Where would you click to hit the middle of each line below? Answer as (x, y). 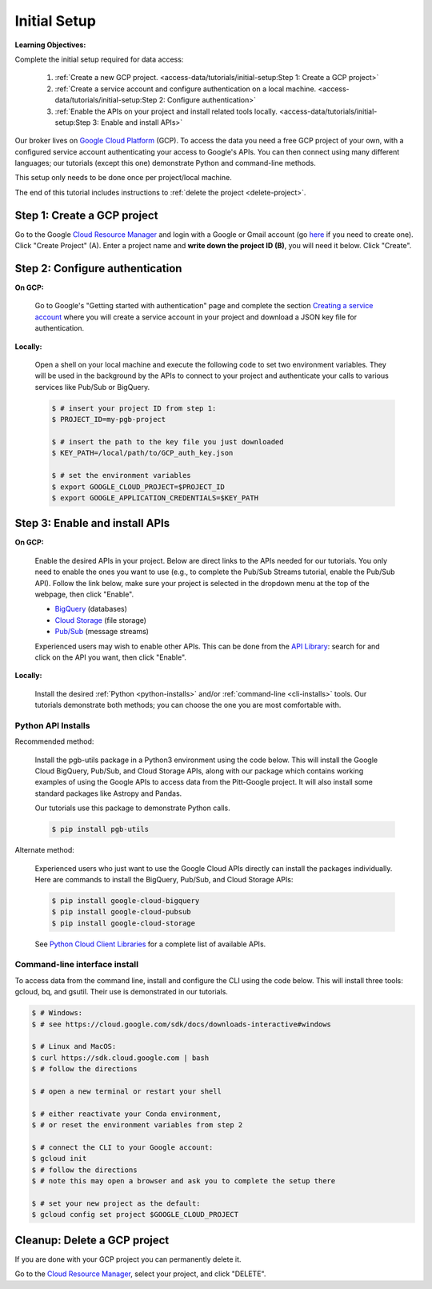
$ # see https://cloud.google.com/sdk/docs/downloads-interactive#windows (182, 1024)
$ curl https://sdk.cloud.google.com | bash (120, 1058)
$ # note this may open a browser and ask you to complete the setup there (184, 1181)
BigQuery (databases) (91, 609)
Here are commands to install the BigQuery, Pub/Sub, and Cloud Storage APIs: (164, 879)
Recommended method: (54, 741)
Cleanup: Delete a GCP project (92, 1240)
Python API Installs (52, 725)
